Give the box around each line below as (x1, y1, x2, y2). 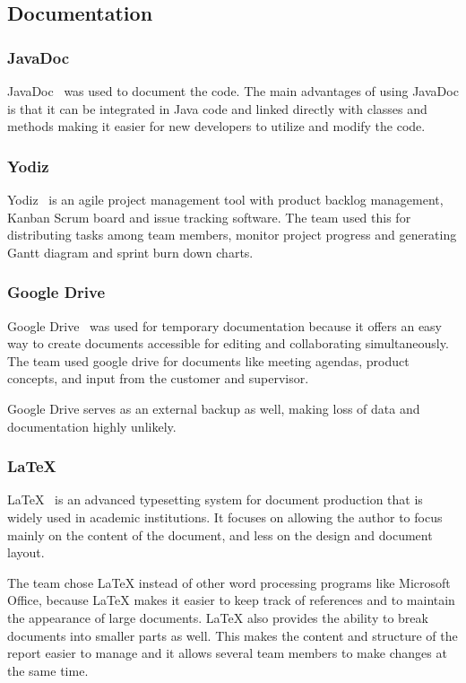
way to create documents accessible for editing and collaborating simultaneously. (7, 334, 449, 353)
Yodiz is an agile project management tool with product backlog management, (7, 190, 444, 208)
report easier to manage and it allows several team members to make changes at (7, 644, 447, 662)
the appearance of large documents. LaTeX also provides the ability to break (7, 608, 428, 626)
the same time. (7, 661, 89, 679)
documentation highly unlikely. (7, 416, 177, 435)
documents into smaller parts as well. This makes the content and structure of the (7, 626, 458, 644)
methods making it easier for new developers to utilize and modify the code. (7, 117, 426, 136)
